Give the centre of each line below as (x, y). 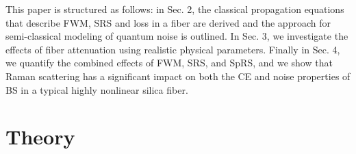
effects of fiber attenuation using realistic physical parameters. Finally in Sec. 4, (173, 49)
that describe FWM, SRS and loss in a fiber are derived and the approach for (168, 22)
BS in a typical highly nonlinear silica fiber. (97, 89)
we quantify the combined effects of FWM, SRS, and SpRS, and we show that (169, 63)
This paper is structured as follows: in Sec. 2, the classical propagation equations (175, 9)
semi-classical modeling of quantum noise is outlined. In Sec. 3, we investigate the (177, 36)
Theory (40, 137)
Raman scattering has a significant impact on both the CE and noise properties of (178, 76)
